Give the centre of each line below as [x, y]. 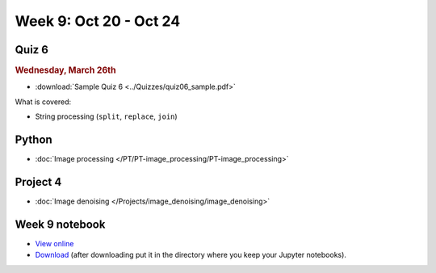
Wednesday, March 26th [65, 70]
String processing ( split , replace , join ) [106, 116]
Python [34, 139]
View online [55, 243]
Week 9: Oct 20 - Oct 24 [98, 21]
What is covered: [43, 102]
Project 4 [38, 182]
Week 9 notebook [60, 224]
